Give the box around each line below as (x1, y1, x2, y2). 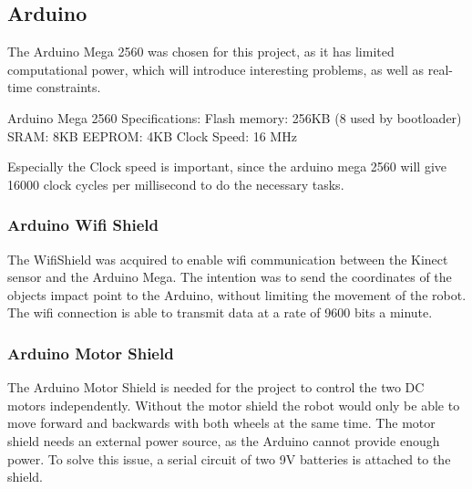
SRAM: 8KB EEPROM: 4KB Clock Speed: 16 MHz (7, 126, 297, 145)
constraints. (36, 78, 101, 97)
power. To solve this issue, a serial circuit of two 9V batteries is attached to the (7, 449, 451, 468)
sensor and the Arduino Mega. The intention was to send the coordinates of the (7, 267, 452, 286)
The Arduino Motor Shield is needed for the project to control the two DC (7, 378, 425, 397)
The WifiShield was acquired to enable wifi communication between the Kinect (7, 249, 448, 268)
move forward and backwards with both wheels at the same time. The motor (7, 413, 436, 432)
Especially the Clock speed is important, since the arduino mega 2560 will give (7, 157, 447, 176)
